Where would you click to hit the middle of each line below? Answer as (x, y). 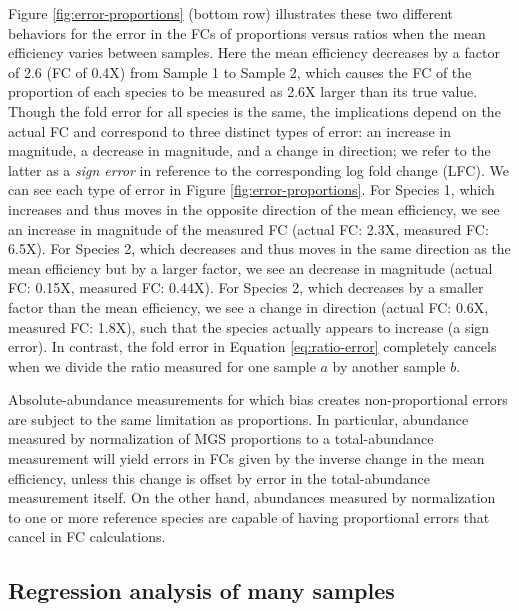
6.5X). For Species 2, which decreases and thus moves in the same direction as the (259, 248)
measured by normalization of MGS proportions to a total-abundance (221, 438)
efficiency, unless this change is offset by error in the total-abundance (219, 477)
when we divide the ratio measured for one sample (162, 365)
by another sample (389, 365)
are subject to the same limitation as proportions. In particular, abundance (238, 418)
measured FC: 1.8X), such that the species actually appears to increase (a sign (249, 326)
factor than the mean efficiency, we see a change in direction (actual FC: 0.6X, (248, 306)
